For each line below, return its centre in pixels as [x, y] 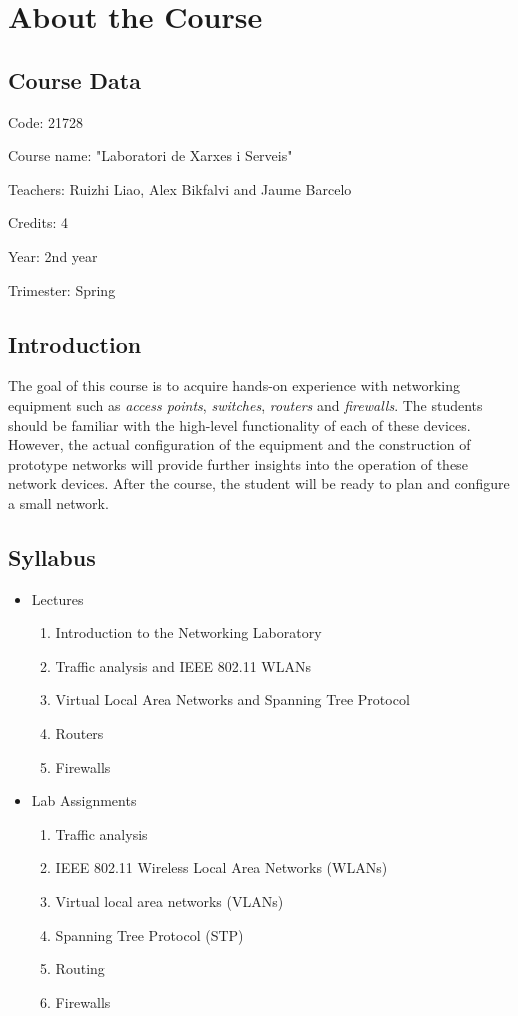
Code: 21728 [46, 121]
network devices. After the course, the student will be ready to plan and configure [259, 483]
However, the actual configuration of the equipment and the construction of [239, 444]
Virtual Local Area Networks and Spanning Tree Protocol [232, 699]
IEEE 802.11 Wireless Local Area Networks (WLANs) [221, 867]
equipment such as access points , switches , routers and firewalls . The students [245, 404]
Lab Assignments [84, 800]
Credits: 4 [38, 222]
